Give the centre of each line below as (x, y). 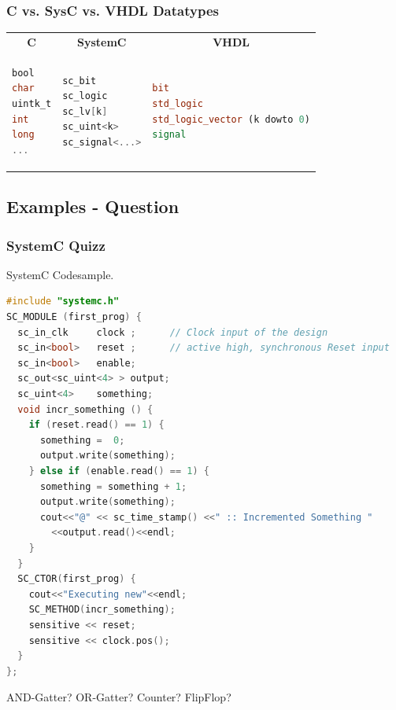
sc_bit (80, 81)
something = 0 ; (82, 440)
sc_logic (85, 96)
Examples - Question (93, 206)
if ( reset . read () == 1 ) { (96, 425)
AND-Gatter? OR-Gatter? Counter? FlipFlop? (119, 697)
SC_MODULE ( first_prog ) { (74, 317)
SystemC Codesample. (60, 274)
